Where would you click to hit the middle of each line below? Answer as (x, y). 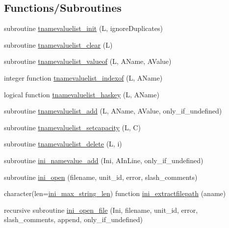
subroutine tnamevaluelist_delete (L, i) (63, 144)
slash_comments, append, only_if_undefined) (73, 219)
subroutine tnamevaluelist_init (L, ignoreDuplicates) (83, 28)
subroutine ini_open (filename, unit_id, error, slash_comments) (101, 177)
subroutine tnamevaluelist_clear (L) (58, 44)
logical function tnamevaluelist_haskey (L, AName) (82, 94)
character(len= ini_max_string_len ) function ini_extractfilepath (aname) (115, 193)
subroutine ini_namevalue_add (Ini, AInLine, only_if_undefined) (104, 160)
